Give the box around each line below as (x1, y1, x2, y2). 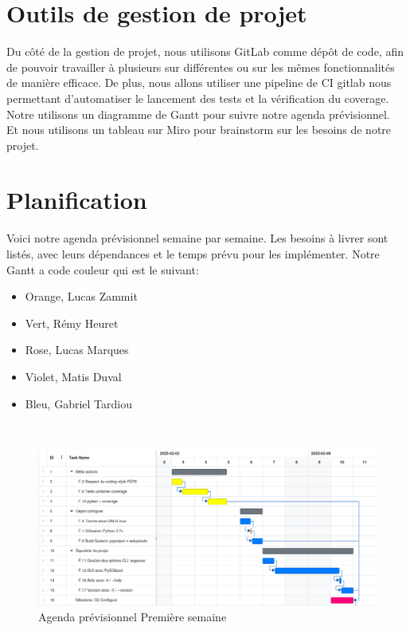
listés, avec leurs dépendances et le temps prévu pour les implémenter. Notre (6, 246, 380, 262)
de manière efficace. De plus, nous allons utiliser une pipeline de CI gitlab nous (6, 74, 392, 91)
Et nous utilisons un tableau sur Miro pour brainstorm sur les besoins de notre (6, 121, 392, 138)
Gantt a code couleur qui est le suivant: (6, 261, 199, 278)
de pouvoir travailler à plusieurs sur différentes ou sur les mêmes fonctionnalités (6, 58, 395, 75)
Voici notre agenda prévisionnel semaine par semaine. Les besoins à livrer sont (6, 230, 389, 246)
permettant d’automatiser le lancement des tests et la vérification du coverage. (6, 89, 389, 106)
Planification (6, 183, 147, 216)
